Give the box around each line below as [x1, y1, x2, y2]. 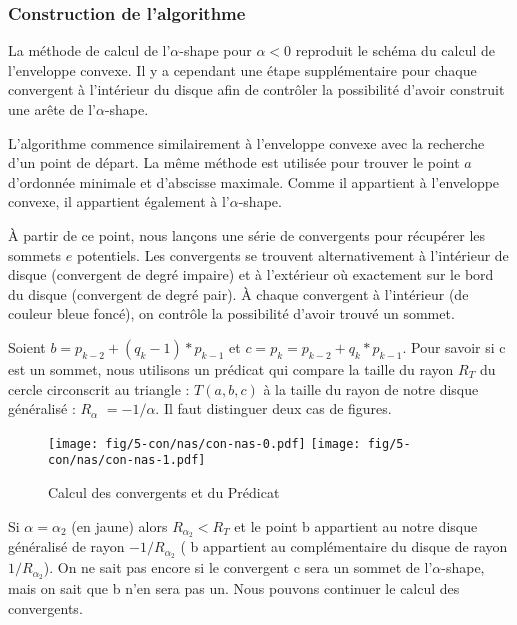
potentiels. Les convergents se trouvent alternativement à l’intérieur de [76, 244, 509, 265]
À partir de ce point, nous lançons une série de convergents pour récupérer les [8, 224, 486, 245]
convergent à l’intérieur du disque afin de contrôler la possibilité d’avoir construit [8, 79, 505, 100]
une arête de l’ [8, 99, 96, 119]
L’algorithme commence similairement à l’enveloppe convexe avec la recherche [8, 132, 485, 153]
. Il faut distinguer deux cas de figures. [155, 398, 392, 419]
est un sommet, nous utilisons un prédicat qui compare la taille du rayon [8, 358, 454, 379]
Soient [8, 336, 46, 357]
